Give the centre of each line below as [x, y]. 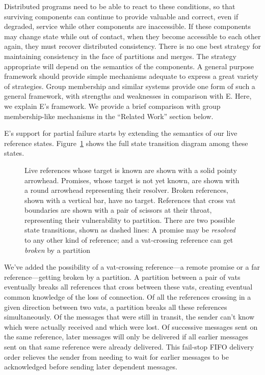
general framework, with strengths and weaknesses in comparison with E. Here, [128, 96]
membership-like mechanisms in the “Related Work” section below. [109, 116]
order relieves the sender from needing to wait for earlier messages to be [116, 356]
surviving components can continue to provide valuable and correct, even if [121, 16]
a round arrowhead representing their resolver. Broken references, [126, 190]
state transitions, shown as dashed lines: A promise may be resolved [130, 230]
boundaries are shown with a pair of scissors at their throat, [118, 210]
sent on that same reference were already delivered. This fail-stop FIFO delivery [129, 347]
